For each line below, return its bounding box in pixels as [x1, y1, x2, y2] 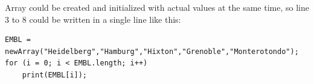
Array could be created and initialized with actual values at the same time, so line [5, 1, 309, 13]
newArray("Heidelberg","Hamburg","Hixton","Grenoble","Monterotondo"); [5, 47, 299, 56]
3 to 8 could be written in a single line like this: [5, 13, 181, 25]
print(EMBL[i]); [22, 70, 88, 79]
